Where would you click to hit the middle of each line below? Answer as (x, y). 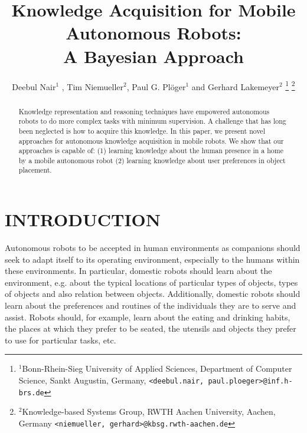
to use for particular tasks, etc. (61, 340)
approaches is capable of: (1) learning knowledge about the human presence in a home (151, 151)
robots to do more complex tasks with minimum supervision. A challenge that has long (152, 121)
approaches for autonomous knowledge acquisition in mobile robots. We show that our (151, 141)
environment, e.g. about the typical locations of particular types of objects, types (151, 282)
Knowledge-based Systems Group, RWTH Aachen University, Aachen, (149, 411)
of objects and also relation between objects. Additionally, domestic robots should (153, 294)
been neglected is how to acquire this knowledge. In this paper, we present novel (142, 130)
